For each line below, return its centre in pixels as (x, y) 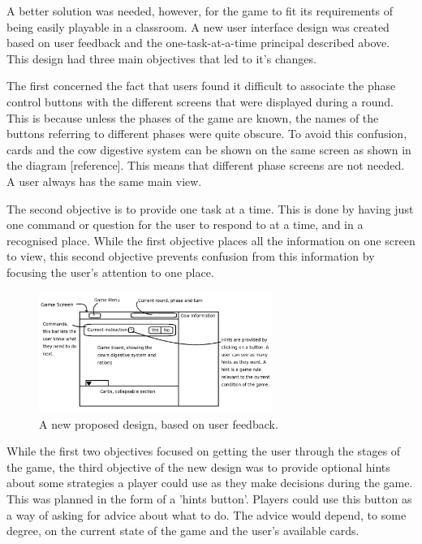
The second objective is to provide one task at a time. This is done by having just (210, 208)
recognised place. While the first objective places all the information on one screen (211, 240)
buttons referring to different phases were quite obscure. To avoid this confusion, (207, 134)
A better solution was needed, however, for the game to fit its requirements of (200, 11)
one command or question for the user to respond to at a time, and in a (185, 225)
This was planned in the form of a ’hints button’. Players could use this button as (209, 498)
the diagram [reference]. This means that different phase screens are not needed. (206, 165)
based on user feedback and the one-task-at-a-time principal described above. (198, 43)
